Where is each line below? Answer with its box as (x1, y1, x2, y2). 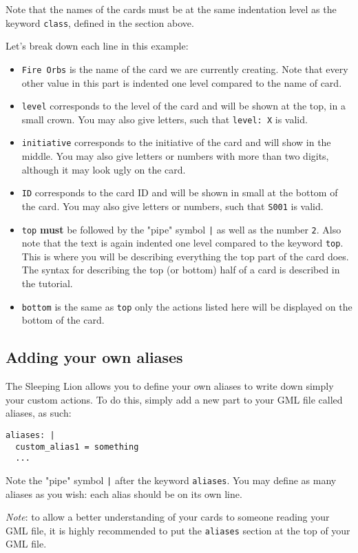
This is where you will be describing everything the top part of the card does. (21, 249, 349, 263)
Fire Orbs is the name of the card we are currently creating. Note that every (21, 61, 348, 76)
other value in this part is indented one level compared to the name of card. (21, 75, 342, 90)
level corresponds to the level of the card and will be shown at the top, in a (21, 98, 346, 113)
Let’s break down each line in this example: (6, 39, 189, 53)
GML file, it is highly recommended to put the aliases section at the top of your (6, 523, 350, 537)
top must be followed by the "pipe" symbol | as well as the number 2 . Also (21, 222, 341, 236)
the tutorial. (21, 276, 73, 291)
